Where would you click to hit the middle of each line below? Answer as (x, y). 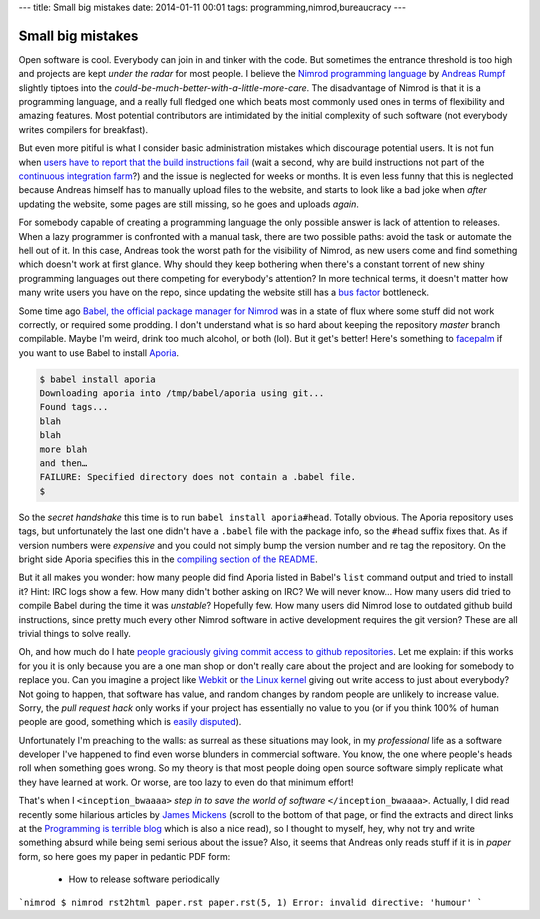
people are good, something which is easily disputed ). (130, 722)
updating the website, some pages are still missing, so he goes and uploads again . (189, 204)
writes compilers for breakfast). (83, 129)
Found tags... (74, 407)
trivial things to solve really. (75, 633)
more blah (63, 449)
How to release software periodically (144, 879)
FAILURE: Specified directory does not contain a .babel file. (198, 477)
